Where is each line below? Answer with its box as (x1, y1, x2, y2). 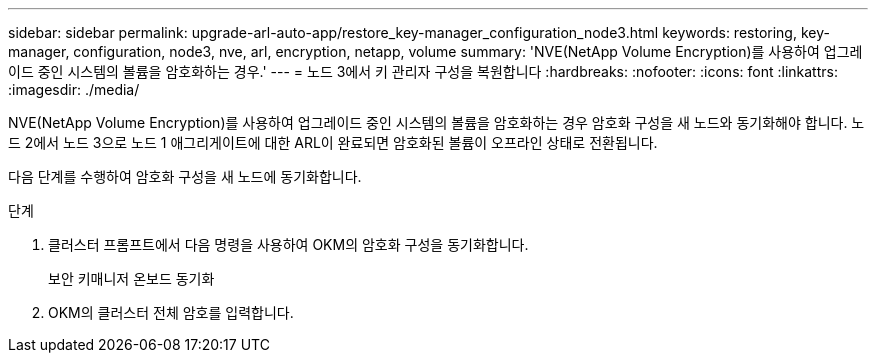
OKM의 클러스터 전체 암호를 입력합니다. (48, 304, 294, 321)
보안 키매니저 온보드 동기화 (48, 270, 215, 287)
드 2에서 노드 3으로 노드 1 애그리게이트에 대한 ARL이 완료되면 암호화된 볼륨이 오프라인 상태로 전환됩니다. (8, 134, 658, 151)
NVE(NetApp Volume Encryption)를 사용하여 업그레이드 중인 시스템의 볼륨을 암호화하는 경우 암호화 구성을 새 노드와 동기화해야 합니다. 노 (8, 114, 865, 131)
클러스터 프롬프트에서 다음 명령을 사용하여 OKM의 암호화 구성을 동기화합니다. (48, 236, 529, 253)
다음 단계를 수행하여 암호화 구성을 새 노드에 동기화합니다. (8, 168, 362, 185)
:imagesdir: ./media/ (8, 81, 140, 98)
